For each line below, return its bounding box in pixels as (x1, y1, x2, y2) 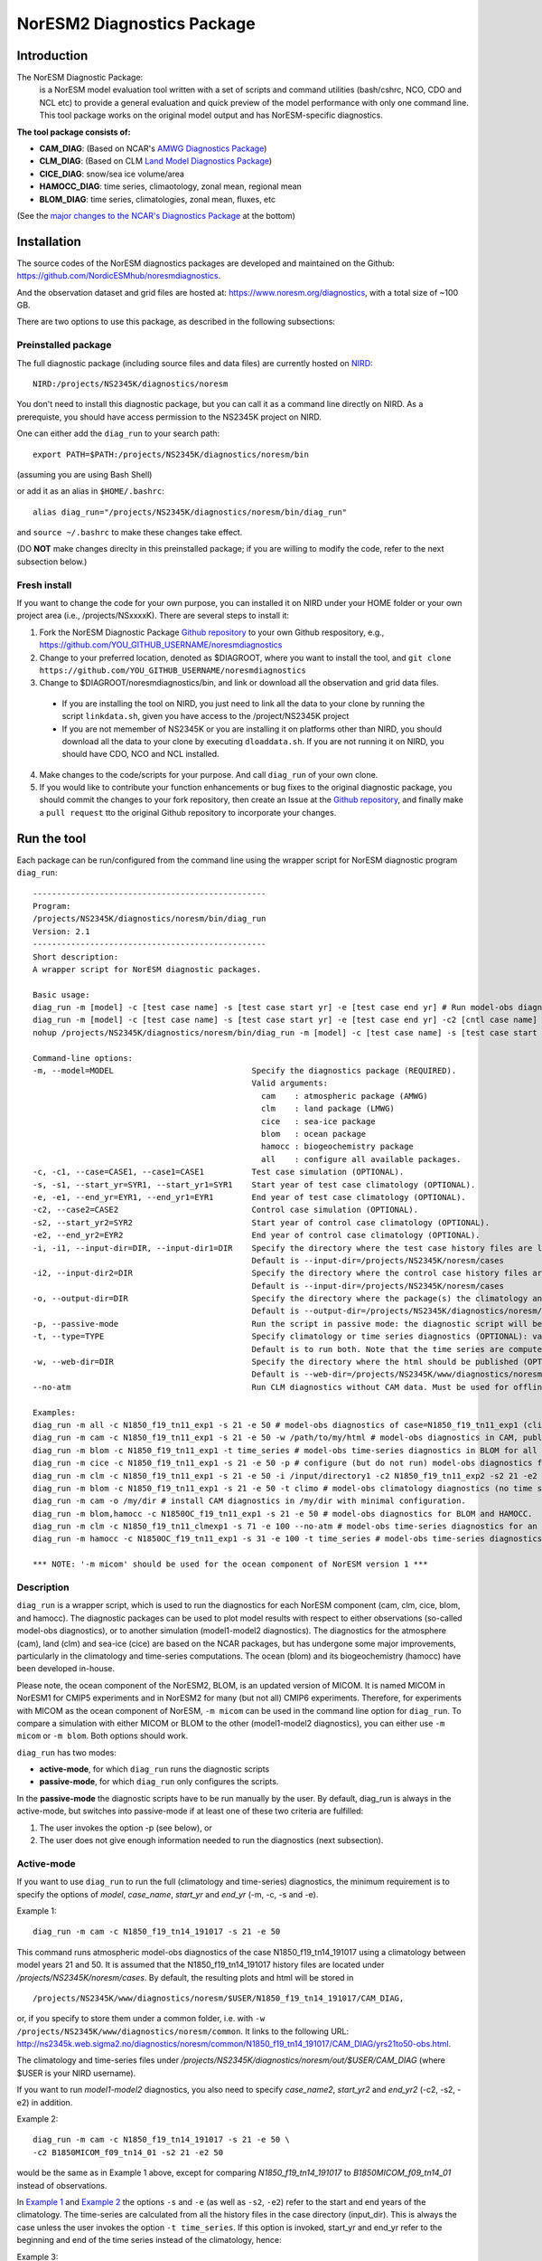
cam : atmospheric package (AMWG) (260, 1091, 428, 1101)
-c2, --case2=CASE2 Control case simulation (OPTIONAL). (33, 1205, 419, 1216)
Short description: (33, 951, 119, 962)
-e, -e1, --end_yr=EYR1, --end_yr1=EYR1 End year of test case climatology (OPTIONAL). (33, 1192, 467, 1202)
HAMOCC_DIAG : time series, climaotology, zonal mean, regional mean (39, 181, 303, 192)
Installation (16, 233, 81, 249)
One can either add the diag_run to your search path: (16, 428, 220, 439)
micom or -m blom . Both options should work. (16, 1730, 189, 1741)
